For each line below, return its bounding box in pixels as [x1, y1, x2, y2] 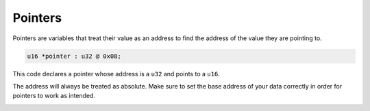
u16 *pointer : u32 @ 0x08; [27, 52, 121, 60]
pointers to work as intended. [12, 92, 96, 100]
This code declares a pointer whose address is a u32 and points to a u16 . [12, 69, 221, 78]
